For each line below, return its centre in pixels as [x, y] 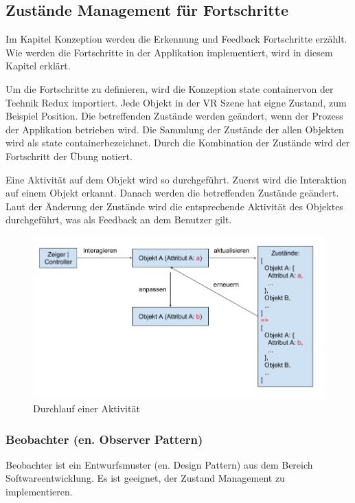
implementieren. [39, 491]
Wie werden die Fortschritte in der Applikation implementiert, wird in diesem [169, 52]
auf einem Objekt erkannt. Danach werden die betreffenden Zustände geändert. [172, 193]
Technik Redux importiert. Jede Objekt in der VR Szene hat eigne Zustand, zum [176, 102]
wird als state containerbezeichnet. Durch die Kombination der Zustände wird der [178, 143]
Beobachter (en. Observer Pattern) [104, 439]
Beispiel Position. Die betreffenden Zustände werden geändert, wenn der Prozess [174, 116]
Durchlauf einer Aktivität [87, 408]
